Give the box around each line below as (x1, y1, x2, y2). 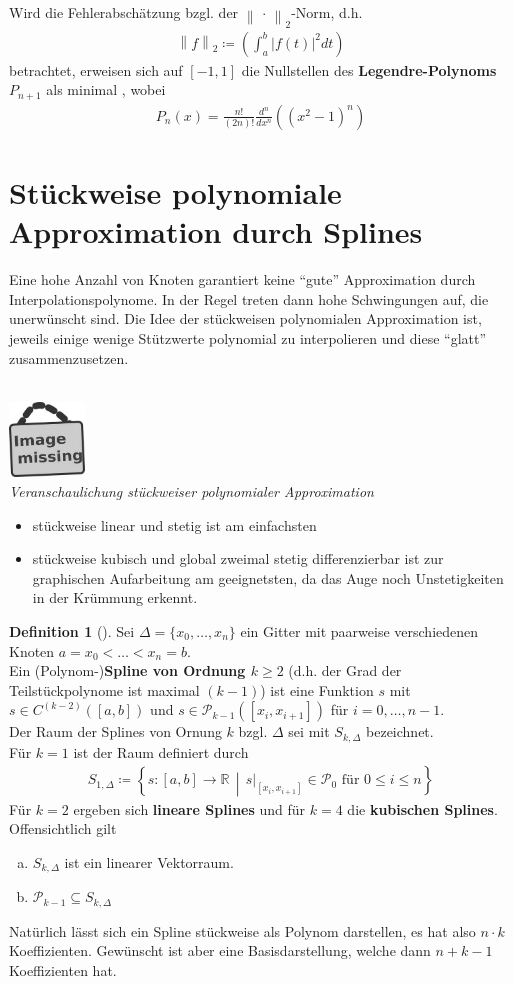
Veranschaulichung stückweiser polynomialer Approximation (9, 480, 374, 501)
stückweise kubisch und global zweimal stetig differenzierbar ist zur (32, 548, 444, 569)
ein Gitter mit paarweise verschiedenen (240, 620, 479, 641)
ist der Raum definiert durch (73, 741, 249, 762)
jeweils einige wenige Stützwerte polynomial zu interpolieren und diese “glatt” (9, 328, 487, 348)
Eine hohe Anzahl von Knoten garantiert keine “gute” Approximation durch (9, 269, 476, 290)
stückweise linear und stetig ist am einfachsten (32, 514, 317, 535)
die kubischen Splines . (347, 798, 498, 819)
